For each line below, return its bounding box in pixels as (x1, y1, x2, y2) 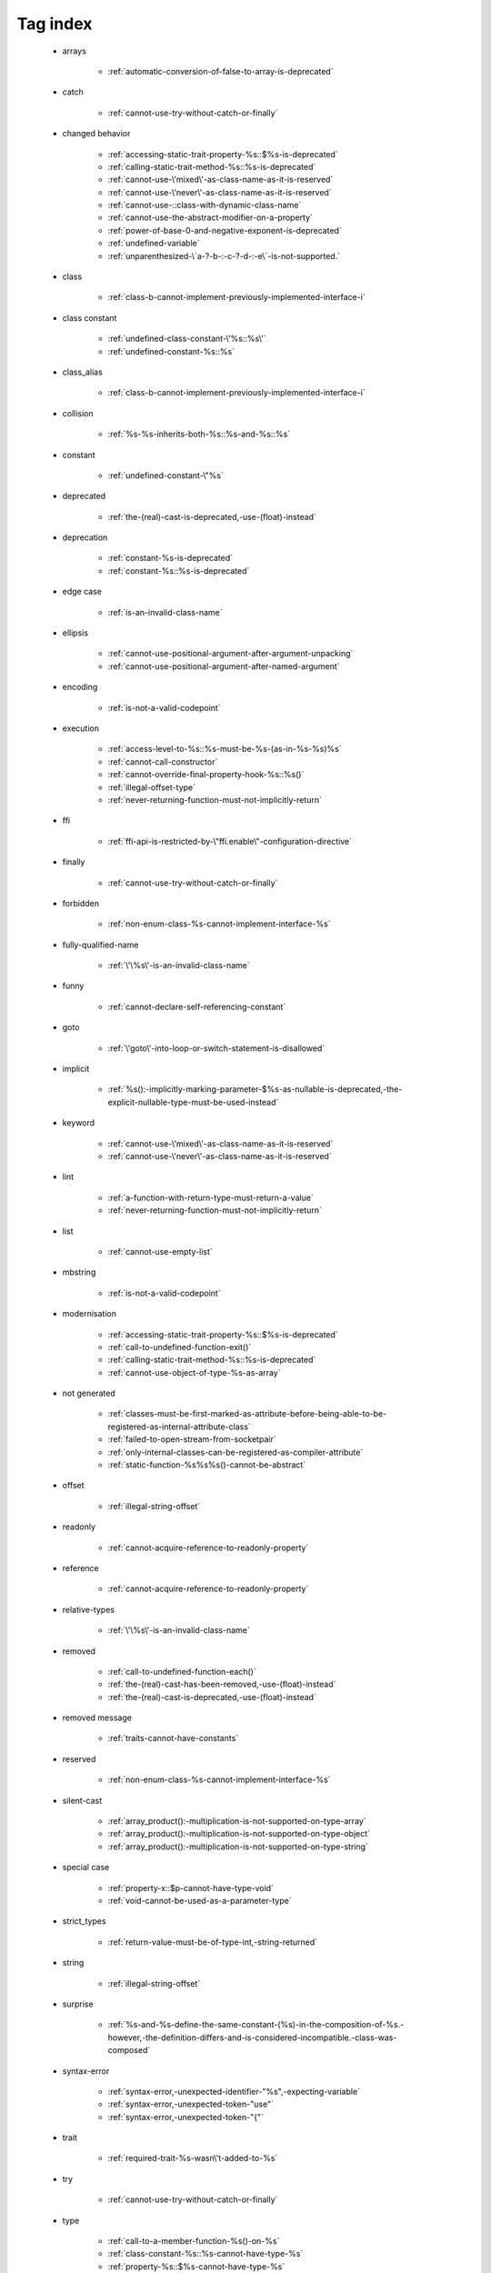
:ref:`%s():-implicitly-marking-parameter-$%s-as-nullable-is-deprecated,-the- (107, 1084, 403, 1095)
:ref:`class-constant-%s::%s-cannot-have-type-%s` (107, 2248, 304, 2259)
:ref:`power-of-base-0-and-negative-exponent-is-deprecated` (107, 225, 343, 235)
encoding (62, 682, 98, 693)
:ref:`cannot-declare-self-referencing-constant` (107, 1001, 286, 1012)
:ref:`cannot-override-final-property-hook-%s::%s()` (107, 769, 305, 780)
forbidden (62, 897, 100, 908)
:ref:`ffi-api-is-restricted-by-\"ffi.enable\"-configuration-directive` (107, 836, 353, 846)
